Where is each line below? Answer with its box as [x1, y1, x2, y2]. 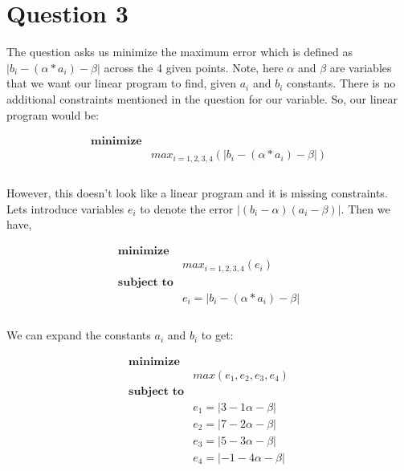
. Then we [341, 200, 390, 217]
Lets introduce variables [6, 200, 124, 217]
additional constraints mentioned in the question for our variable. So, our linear [6, 90, 398, 107]
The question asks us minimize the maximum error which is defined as [6, 43, 353, 60]
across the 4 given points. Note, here [104, 59, 284, 75]
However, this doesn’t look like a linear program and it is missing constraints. [6, 185, 388, 201]
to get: [201, 327, 234, 343]
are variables [329, 59, 392, 75]
